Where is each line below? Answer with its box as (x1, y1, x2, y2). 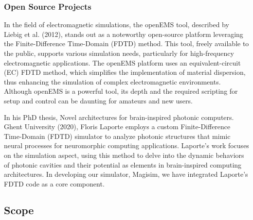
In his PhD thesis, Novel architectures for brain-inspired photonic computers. (4, 112, 234, 122)
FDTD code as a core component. (4, 178, 105, 188)
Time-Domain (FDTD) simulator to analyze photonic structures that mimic (4, 131, 231, 141)
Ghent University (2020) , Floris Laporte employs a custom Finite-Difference (4, 121, 231, 132)
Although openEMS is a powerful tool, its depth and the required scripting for (4, 86, 238, 96)
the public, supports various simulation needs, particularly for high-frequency (4, 48, 234, 58)
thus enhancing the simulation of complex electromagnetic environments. (4, 76, 221, 86)
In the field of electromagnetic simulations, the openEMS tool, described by (4, 19, 229, 30)
